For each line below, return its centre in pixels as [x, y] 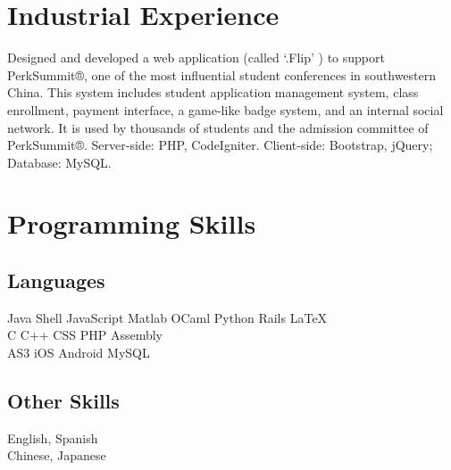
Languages [56, 280]
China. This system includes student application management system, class [213, 92]
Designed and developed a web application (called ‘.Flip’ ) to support [196, 58]
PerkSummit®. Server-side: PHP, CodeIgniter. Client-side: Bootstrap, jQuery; [220, 145]
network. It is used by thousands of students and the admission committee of [218, 127]
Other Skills [63, 401]
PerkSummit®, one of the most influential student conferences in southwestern [222, 74]
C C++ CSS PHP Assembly [85, 335]
